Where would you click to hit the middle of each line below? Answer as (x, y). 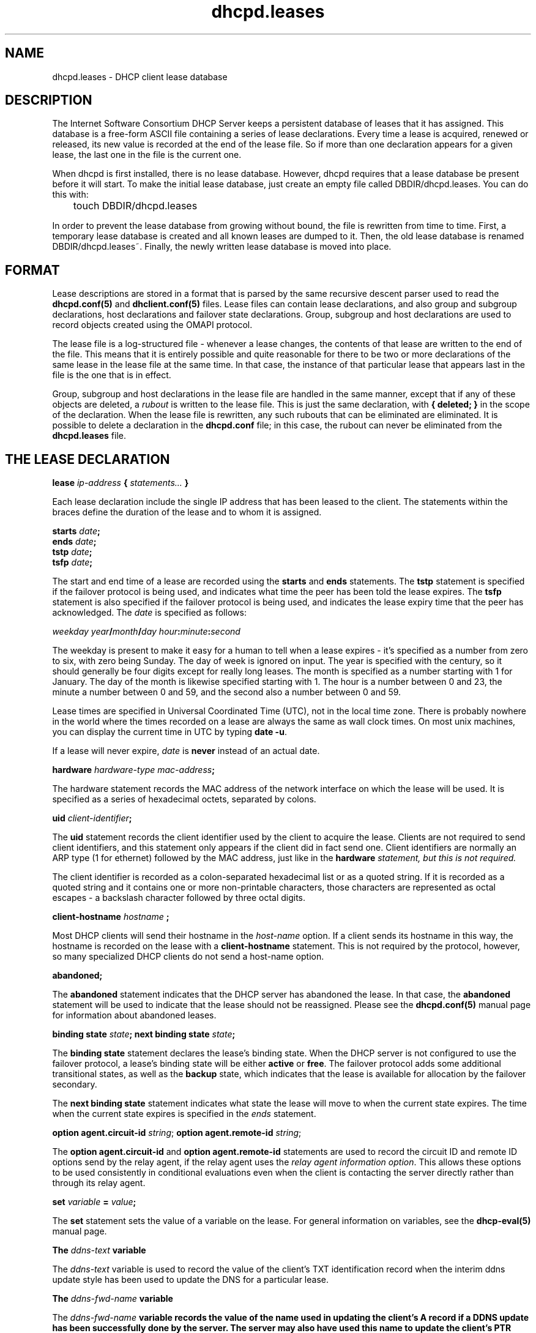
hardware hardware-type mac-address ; (133, 770)
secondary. (75, 1085)
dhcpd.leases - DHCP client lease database (140, 77)
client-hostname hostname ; (111, 917)
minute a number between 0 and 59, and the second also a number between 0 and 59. (227, 692)
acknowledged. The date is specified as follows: (149, 613)
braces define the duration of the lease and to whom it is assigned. (187, 512)
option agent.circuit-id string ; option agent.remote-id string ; (177, 1133)
